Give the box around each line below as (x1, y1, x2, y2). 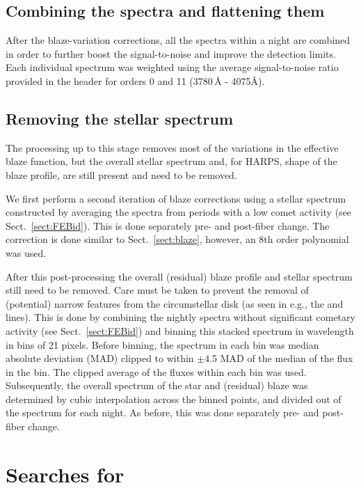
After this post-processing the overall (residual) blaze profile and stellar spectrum (6, 269, 353, 283)
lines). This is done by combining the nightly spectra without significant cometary (6, 310, 355, 324)
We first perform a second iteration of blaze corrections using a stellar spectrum (6, 191, 346, 205)
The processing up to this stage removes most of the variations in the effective (6, 140, 339, 155)
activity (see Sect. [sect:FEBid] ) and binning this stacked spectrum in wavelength (6, 323, 354, 338)
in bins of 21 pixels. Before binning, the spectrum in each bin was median (6, 337, 319, 352)
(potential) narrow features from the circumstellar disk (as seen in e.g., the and (6, 296, 344, 310)
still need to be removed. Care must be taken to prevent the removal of (6, 283, 309, 297)
